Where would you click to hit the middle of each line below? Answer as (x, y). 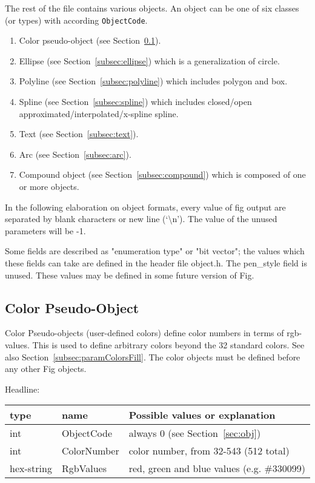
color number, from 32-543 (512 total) (209, 451)
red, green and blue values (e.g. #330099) (217, 468)
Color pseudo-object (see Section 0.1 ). (90, 40)
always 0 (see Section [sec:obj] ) (195, 433)
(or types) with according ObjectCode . (76, 20)
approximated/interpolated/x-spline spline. (99, 113)
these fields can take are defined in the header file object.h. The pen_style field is (156, 262)
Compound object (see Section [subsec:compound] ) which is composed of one (162, 174)
